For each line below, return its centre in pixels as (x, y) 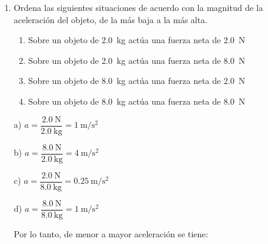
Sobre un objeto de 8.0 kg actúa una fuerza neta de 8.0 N (137, 101)
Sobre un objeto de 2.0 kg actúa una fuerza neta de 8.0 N (137, 60)
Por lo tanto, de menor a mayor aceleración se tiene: (111, 233)
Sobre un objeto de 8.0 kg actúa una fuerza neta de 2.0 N (137, 81)
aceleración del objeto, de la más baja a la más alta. (111, 19)
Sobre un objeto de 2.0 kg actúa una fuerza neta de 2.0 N (137, 40)
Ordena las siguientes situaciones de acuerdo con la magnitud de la (138, 7)
